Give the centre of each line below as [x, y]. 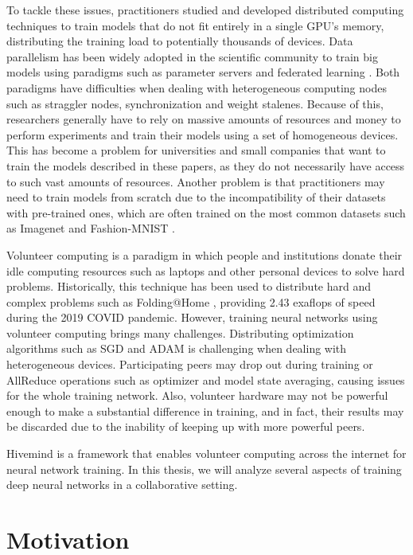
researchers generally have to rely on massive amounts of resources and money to [204, 119]
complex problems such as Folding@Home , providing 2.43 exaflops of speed [191, 301]
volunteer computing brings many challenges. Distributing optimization [180, 332]
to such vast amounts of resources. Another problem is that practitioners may [196, 181]
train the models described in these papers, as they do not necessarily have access [206, 165]
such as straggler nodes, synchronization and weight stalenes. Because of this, [195, 103]
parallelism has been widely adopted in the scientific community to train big [192, 56]
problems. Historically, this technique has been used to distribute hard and [189, 286]
